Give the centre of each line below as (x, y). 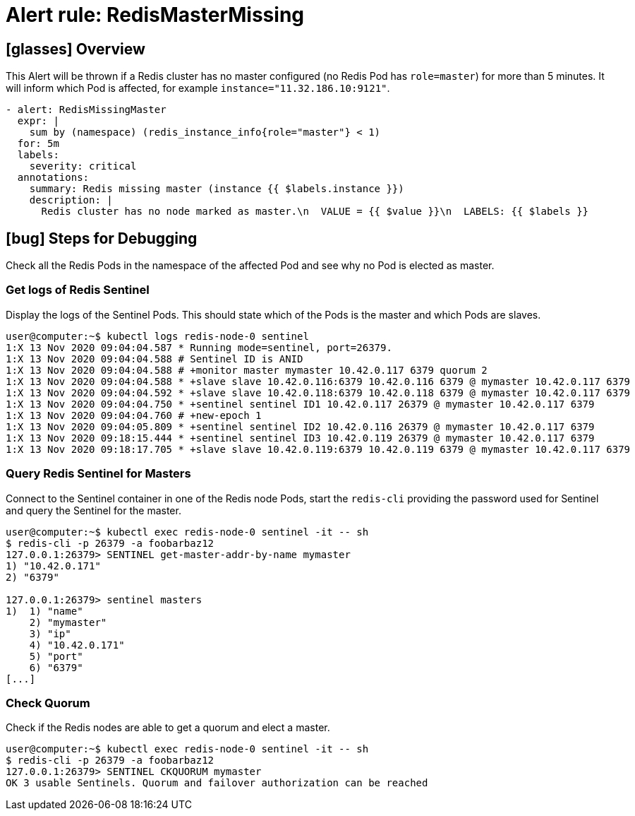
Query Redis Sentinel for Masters (98, 474)
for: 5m (38, 144)
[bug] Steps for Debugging (102, 238)
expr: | (38, 121)
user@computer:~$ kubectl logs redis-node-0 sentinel (157, 336)
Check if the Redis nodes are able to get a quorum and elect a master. (168, 728)
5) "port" (56, 656)
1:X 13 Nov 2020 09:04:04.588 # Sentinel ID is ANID (155, 359)
